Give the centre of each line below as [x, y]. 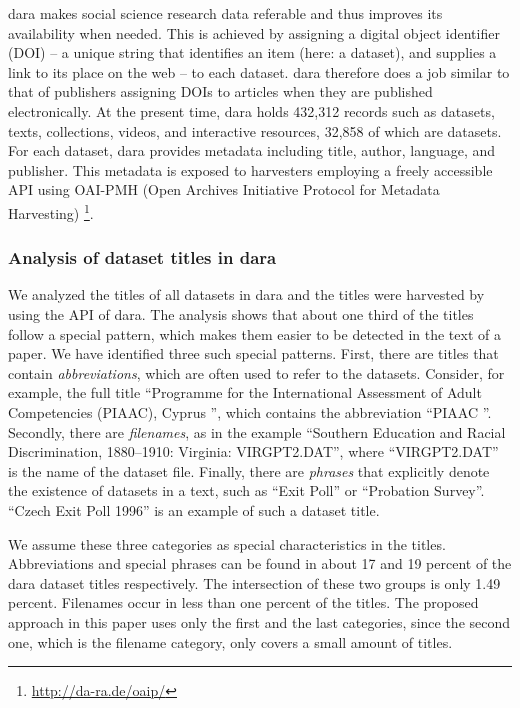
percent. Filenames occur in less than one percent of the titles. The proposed [243, 602]
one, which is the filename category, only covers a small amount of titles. [230, 641]
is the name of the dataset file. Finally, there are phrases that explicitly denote [249, 470]
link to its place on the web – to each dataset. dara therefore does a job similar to [259, 71]
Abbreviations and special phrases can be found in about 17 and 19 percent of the [260, 563]
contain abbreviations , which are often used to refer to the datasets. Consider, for [256, 372]
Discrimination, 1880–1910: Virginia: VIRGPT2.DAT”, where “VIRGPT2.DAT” [253, 451]
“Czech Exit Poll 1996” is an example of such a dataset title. [194, 509]
